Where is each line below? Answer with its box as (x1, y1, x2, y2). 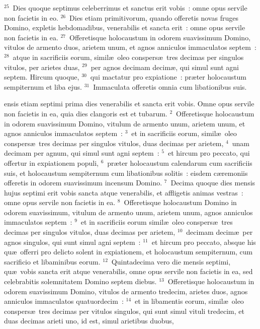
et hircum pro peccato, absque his (151, 236, 256, 247)
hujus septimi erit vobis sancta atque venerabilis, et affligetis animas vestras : (4, 187, 243, 198)
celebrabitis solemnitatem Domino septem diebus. (4, 276, 157, 287)
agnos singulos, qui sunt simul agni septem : (4, 236, 141, 247)
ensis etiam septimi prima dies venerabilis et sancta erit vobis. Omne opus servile (4, 98, 254, 109)
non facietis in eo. (4, 12, 58, 23)
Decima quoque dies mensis (170, 177, 255, 188)
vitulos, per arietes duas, (4, 61, 80, 72)
